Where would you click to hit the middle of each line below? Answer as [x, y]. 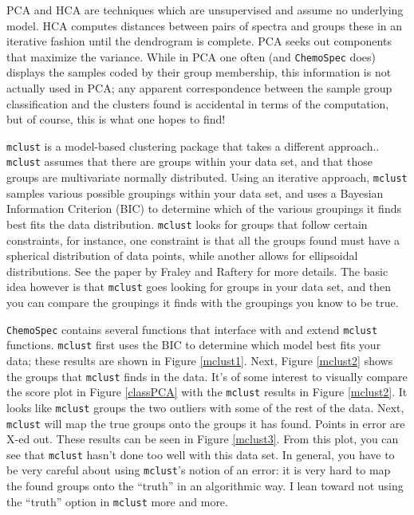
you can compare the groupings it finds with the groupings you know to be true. [203, 303]
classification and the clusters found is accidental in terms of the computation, [198, 103]
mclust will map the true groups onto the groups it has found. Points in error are [206, 423]
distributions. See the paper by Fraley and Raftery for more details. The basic [197, 271]
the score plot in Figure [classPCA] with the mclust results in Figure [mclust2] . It [207, 392]
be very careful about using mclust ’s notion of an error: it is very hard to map [199, 470]
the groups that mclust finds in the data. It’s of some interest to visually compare [207, 376]
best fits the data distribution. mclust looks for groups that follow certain [187, 224]
